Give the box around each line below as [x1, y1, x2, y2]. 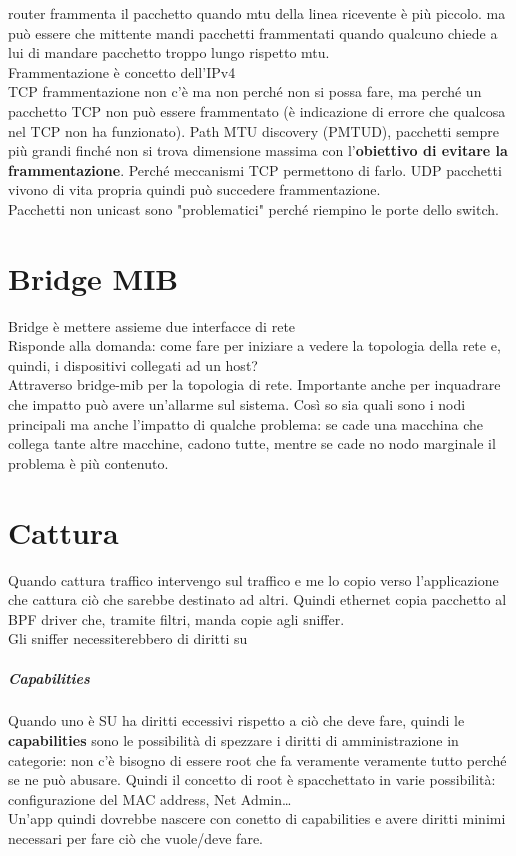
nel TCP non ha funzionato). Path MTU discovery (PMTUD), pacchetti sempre [8, 120, 500, 141]
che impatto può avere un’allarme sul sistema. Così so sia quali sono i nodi [8, 394, 466, 415]
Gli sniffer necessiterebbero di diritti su [8, 628, 248, 649]
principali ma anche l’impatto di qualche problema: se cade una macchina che [8, 413, 483, 434]
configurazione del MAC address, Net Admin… [8, 788, 292, 809]
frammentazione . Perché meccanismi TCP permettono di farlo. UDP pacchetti [8, 159, 502, 180]
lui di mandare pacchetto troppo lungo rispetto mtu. [8, 42, 330, 63]
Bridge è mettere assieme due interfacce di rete [8, 315, 296, 336]
